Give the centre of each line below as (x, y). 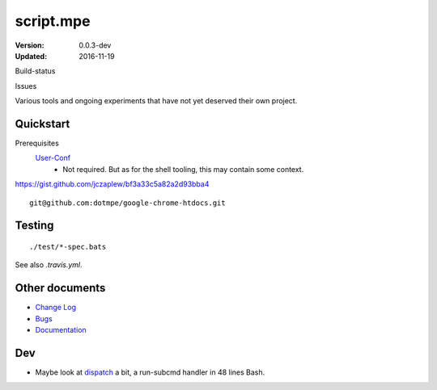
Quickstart (42, 124)
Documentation (61, 330)
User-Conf (53, 158)
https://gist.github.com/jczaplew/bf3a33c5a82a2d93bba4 (112, 184)
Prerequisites (37, 143)
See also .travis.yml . (49, 265)
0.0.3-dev (95, 45)
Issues (26, 86)
